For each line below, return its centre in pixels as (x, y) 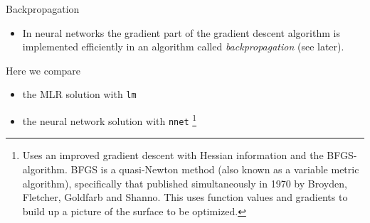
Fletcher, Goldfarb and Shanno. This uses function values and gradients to (185, 197)
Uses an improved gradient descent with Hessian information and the (173, 155)
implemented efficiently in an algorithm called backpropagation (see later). (183, 47)
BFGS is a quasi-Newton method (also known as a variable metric (215, 169)
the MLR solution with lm (79, 94)
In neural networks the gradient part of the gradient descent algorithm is (181, 32)
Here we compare (43, 70)
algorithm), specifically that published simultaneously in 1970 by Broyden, (185, 183)
